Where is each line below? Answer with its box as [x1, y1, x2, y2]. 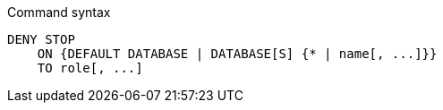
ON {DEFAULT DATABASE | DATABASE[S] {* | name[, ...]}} [37, 47, 438, 61]
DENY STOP [7, 32, 75, 47]
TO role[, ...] [37, 61, 143, 75]
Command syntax [7, 4, 111, 20]
